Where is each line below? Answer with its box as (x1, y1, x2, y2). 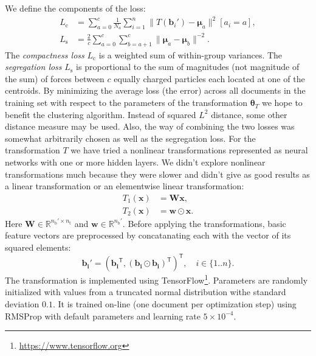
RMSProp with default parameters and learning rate (5, 309, 201, 322)
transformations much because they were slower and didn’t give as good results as (5, 167, 310, 180)
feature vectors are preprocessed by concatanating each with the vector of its (5, 229, 291, 242)
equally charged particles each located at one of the (114, 72, 305, 85)
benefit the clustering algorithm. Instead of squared (5, 108, 196, 120)
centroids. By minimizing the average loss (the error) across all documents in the (5, 84, 306, 97)
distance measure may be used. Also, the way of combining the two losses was (5, 120, 295, 133)
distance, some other (211, 108, 287, 120)
